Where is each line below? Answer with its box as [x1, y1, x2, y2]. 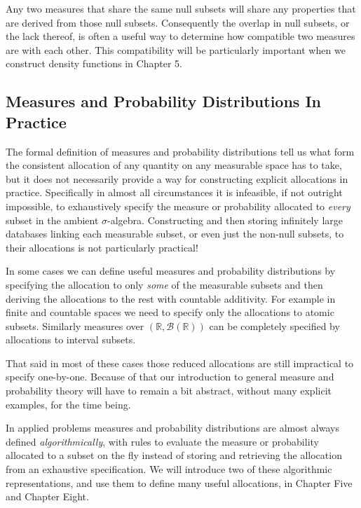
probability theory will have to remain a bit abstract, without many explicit [6, 383, 332, 398]
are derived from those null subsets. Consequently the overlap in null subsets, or [6, 15, 350, 29]
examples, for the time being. [6, 397, 131, 411]
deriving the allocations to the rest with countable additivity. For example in [6, 291, 336, 306]
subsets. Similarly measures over [6, 318, 144, 333]
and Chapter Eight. [6, 489, 89, 504]
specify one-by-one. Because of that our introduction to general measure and [6, 369, 334, 384]
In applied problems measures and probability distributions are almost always [6, 420, 339, 435]
